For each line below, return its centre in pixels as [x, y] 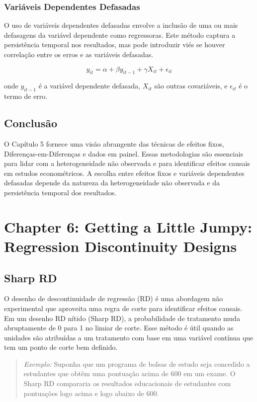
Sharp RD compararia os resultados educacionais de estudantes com [127, 383]
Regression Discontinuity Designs [121, 246]
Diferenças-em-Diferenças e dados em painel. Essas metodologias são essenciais [124, 153]
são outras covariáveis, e [191, 86]
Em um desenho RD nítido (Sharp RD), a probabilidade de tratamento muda [122, 318]
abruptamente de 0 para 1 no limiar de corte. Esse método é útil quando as [119, 328]
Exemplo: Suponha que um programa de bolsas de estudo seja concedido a [137, 363]
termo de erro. [26, 96]
